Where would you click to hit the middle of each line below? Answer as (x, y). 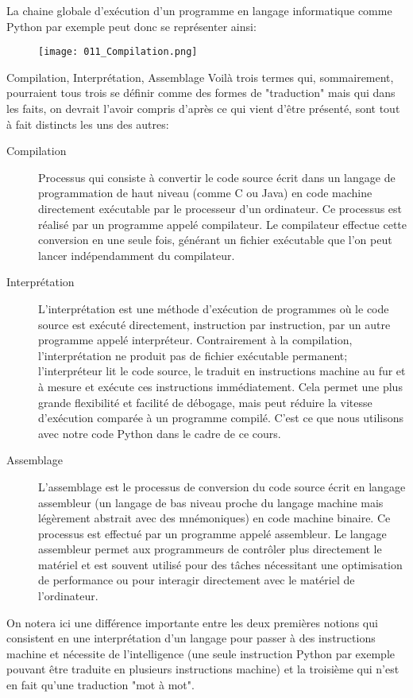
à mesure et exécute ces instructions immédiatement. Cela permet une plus (220, 386)
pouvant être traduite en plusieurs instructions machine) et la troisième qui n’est (203, 669)
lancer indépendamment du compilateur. (137, 255)
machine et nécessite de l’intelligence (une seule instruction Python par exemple (201, 653)
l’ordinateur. (68, 596)
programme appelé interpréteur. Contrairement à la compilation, (195, 340)
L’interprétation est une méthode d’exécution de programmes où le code (214, 308)
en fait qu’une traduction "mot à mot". (100, 685)
